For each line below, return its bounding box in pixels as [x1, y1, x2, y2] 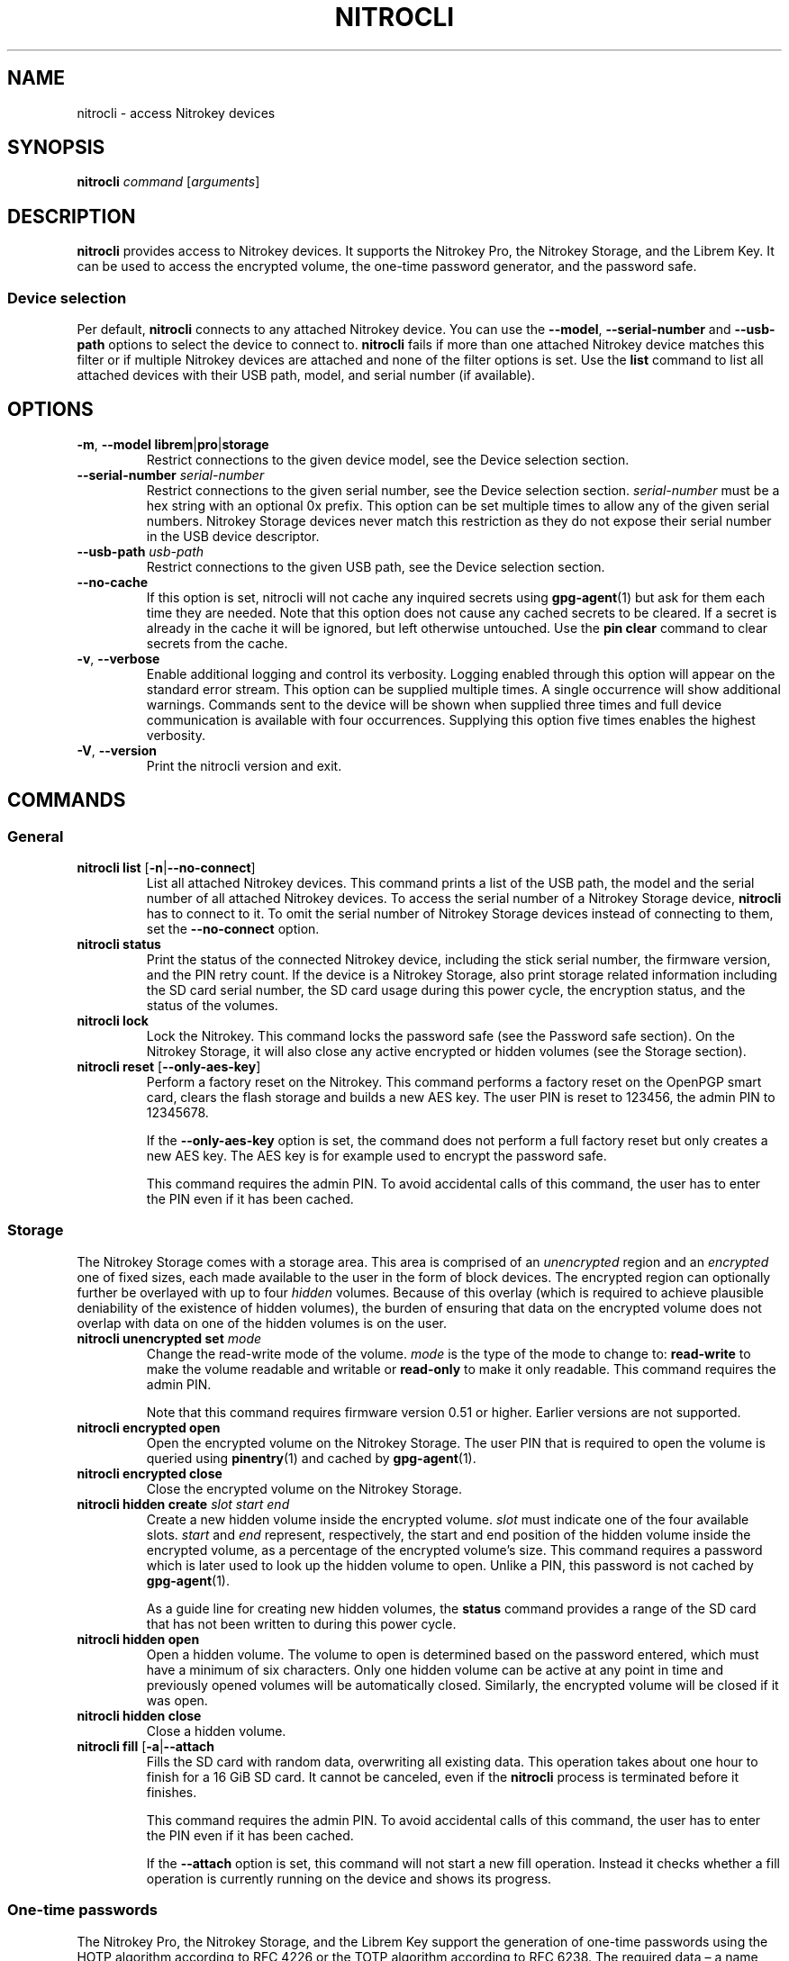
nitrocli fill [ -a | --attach [77, 1738, 215, 1754]
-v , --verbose [77, 650, 160, 666]
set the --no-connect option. [146, 921, 320, 937]
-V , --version [77, 742, 157, 758]
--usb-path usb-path [77, 543, 204, 559]
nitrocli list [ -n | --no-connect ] [77, 860, 256, 876]
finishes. [146, 1784, 197, 1800]
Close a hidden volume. [146, 1722, 286, 1739]
